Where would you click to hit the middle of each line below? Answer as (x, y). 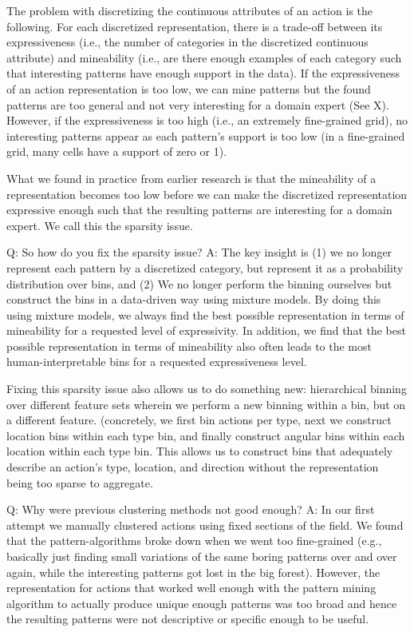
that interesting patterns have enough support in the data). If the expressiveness (203, 73)
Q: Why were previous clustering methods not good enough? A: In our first (191, 509)
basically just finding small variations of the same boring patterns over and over (202, 556)
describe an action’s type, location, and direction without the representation (193, 467)
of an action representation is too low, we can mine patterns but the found (189, 88)
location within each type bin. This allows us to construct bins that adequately (200, 451)
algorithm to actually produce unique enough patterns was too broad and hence (202, 603)
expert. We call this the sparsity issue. (100, 225)
